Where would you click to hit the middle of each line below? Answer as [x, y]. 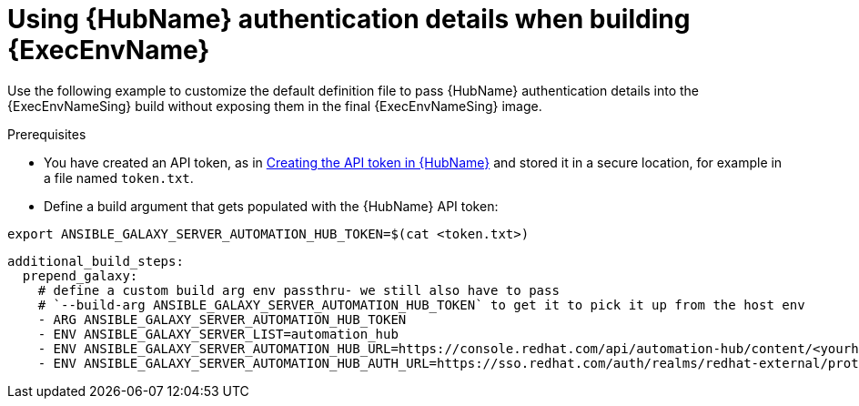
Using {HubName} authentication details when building [349, 19]
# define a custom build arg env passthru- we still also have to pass [298, 290]
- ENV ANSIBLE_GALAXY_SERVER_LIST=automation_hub [218, 334]
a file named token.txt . [119, 178]
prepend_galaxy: [80, 275]
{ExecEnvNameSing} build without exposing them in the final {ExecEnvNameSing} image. [275, 106]
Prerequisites [47, 134]
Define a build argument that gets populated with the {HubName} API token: [271, 206]
